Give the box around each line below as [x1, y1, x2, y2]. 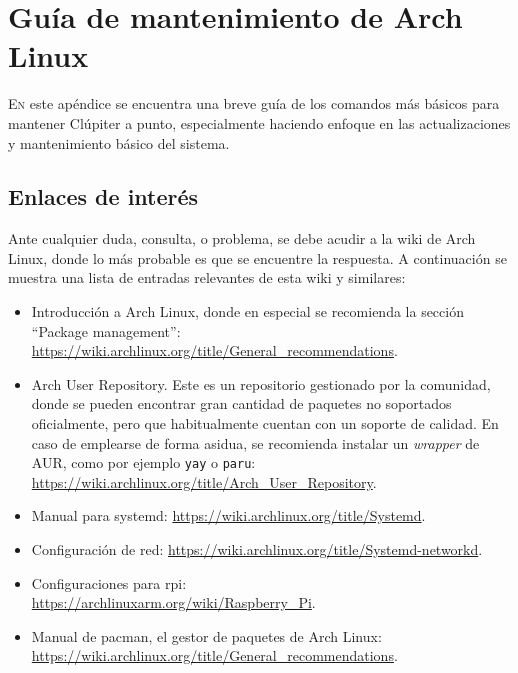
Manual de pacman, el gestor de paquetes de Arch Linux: [31, 625, 382, 646]
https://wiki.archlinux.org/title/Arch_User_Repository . [31, 471, 377, 492]
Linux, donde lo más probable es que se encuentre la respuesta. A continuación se [8, 247, 507, 268]
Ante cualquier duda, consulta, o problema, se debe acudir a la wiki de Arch [8, 228, 476, 249]
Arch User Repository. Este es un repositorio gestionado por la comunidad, [31, 373, 491, 394]
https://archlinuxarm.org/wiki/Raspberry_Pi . [31, 592, 316, 613]
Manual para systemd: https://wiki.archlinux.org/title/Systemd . [31, 505, 426, 526]
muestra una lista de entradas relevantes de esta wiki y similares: [8, 267, 406, 288]
